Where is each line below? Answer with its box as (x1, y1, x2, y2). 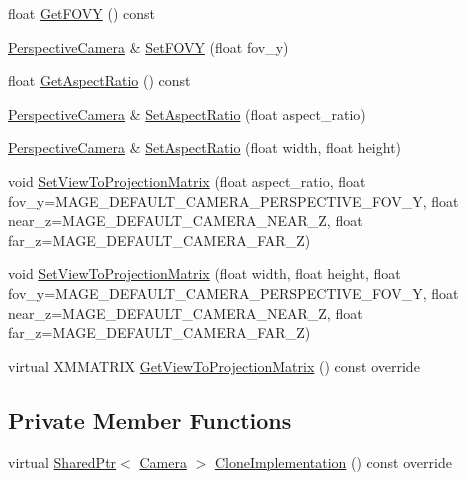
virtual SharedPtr (8, 451, 117, 472)
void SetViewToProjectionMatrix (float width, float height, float (8, 263, 401, 284)
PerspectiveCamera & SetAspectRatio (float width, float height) (8, 137, 402, 158)
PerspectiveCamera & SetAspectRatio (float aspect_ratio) (8, 103, 366, 124)
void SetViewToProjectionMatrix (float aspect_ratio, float (8, 170, 366, 191)
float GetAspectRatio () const (8, 70, 191, 91)
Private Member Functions (8, 404, 292, 435)
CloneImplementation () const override (214, 451, 452, 472)
